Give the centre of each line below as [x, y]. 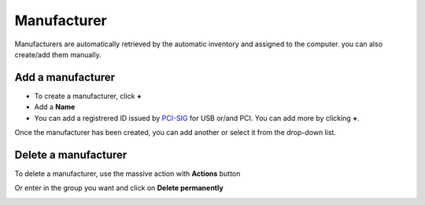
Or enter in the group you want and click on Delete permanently [119, 188]
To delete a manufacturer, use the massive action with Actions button [128, 174]
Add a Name [55, 107]
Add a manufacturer [65, 77]
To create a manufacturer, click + [88, 96]
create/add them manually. [58, 54]
